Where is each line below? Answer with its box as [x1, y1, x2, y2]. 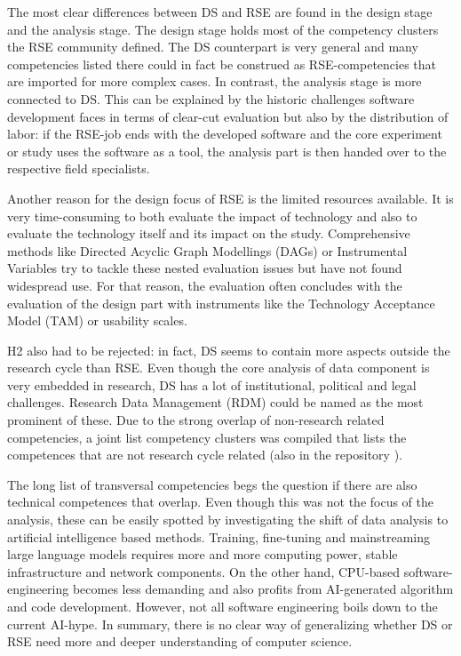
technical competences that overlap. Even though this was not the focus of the [7, 492, 434, 511]
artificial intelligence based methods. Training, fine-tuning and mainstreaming [7, 527, 431, 546]
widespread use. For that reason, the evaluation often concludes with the [7, 276, 402, 294]
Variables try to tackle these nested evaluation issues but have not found [7, 259, 402, 277]
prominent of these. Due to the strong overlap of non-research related [7, 411, 385, 429]
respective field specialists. [7, 159, 150, 178]
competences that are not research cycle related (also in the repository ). [7, 445, 402, 464]
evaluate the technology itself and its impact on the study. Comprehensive [7, 224, 410, 243]
